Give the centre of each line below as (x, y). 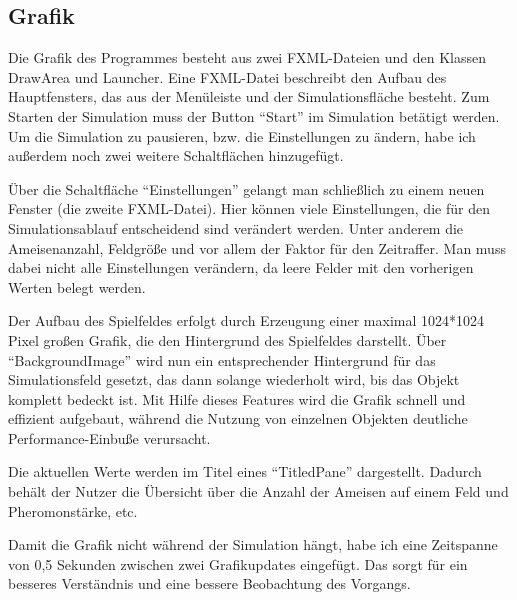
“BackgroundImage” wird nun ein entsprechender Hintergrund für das (222, 359)
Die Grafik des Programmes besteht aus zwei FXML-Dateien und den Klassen (247, 57)
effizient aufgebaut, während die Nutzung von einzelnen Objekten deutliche (238, 418)
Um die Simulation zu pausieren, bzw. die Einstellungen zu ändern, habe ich (242, 135)
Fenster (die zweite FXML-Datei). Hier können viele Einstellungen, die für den (249, 208)
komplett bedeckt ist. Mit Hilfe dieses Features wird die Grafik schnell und (237, 398)
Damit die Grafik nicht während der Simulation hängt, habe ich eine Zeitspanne (253, 544)
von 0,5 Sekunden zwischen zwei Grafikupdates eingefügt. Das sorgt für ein (238, 563)
